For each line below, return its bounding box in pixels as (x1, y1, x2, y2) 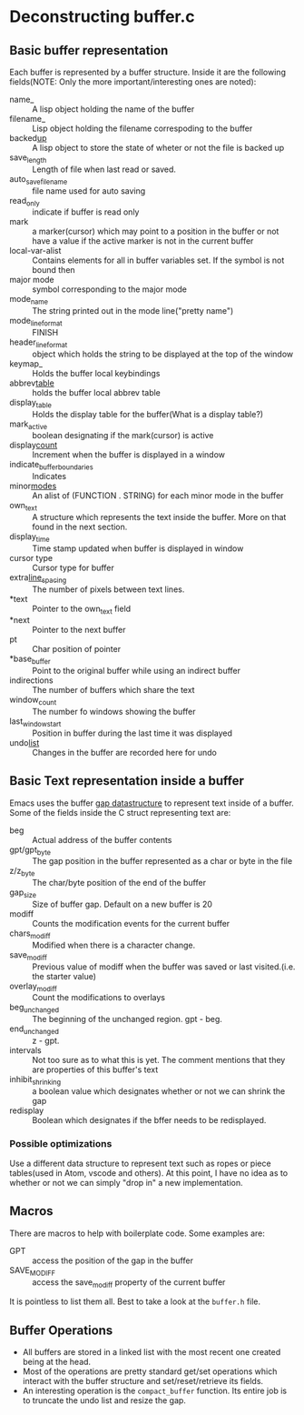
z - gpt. (32, 1035, 60, 1046)
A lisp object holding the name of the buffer (32, 104, 195, 115)
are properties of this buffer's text (32, 1064, 159, 1075)
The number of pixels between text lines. (32, 584, 185, 595)
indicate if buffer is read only (32, 206, 140, 217)
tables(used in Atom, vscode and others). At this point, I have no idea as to (9, 1168, 289, 1179)
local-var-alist (9, 246, 62, 256)
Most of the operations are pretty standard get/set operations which (22, 1366, 278, 1377)
